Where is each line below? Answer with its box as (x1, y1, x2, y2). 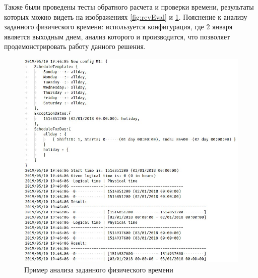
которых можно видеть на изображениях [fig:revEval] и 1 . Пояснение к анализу (4, 11, 247, 22)
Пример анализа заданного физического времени (24, 264, 173, 274)
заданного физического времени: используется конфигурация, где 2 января (4, 21, 233, 32)
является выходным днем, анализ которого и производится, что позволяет (4, 31, 230, 41)
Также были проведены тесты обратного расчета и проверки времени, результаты (4, 2, 254, 12)
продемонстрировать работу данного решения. (4, 41, 146, 52)
